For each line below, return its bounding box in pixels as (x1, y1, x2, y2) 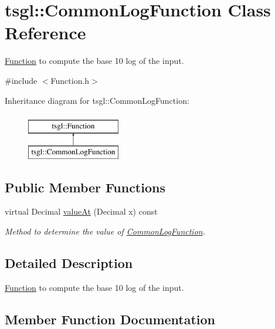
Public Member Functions (5, 178, 165, 196)
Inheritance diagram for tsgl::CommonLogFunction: (5, 94, 189, 106)
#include (5, 74, 38, 86)
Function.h (50, 74, 90, 86)
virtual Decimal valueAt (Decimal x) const (5, 205, 158, 218)
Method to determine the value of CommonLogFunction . (5, 225, 205, 238)
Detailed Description (5, 254, 133, 272)
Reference (5, 21, 86, 45)
